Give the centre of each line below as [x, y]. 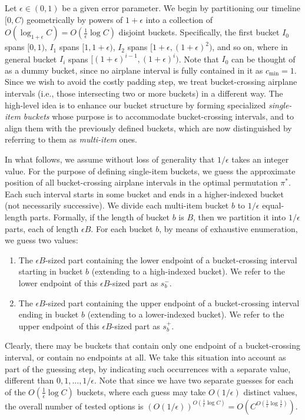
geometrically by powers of [75, 19]
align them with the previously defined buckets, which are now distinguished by [148, 128]
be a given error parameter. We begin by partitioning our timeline [181, 8]
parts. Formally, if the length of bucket [100, 217]
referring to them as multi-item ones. [71, 139]
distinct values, [270, 391]
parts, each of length [42, 228]
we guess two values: [42, 240]
